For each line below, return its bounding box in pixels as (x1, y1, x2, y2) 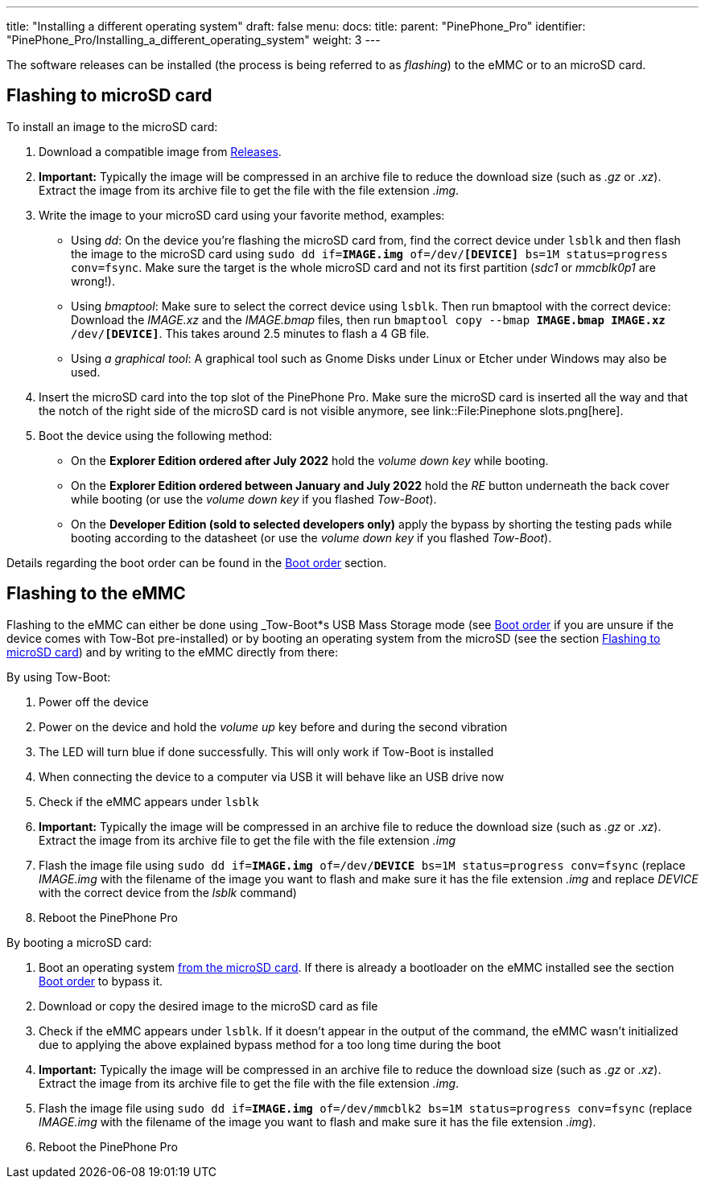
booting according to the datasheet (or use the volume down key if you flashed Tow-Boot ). (71, 530, 552, 545)
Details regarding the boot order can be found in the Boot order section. (6, 555, 387, 570)
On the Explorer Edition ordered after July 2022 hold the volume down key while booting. (71, 453, 549, 467)
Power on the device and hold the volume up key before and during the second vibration (39, 719, 508, 734)
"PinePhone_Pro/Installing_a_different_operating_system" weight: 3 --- (6, 33, 381, 47)
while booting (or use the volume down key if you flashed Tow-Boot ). (71, 492, 437, 506)
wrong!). (71, 274, 115, 288)
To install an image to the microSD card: (6, 119, 218, 134)
